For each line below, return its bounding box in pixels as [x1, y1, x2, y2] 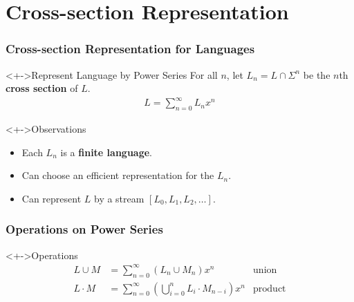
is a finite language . [60, 144, 152, 159]
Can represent [21, 191, 82, 205]
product [253, 283, 286, 294]
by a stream [93, 191, 145, 205]
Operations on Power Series [6, 220, 163, 238]
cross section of [6, 81, 78, 95]
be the [303, 67, 330, 82]
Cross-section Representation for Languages [6, 40, 255, 57]
